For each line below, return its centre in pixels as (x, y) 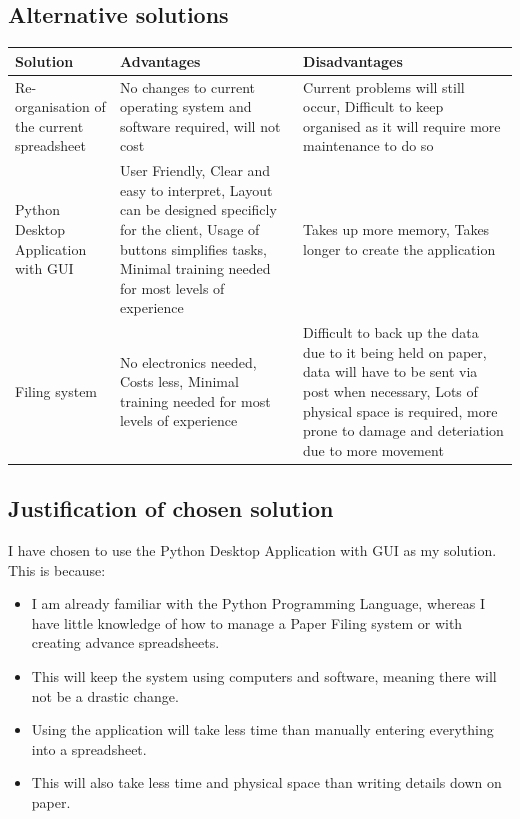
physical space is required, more (400, 410)
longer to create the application (399, 248)
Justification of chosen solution (171, 508)
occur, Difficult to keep (373, 106)
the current (49, 125)
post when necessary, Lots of (390, 390)
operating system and (185, 106)
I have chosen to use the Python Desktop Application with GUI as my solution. (252, 550)
